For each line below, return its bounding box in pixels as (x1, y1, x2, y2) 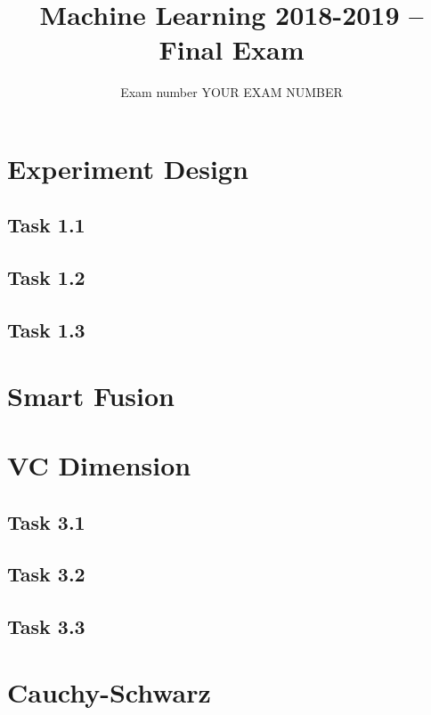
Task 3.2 (7, 560, 85, 588)
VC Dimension (7, 447, 191, 483)
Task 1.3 (7, 316, 85, 344)
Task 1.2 (7, 264, 85, 291)
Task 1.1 (7, 211, 85, 239)
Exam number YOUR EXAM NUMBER (120, 83, 343, 102)
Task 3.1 (7, 508, 85, 535)
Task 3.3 (7, 613, 85, 640)
